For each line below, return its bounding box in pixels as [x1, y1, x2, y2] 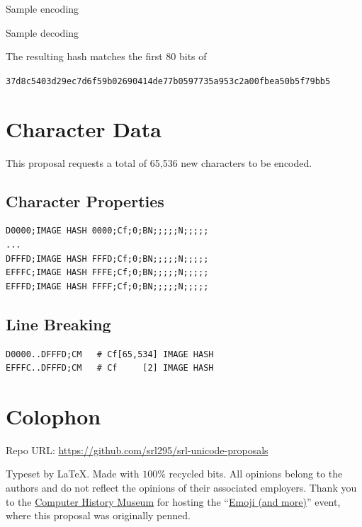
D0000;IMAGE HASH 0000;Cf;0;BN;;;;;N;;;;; [6, 226, 209, 236]
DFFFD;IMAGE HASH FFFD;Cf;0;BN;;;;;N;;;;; [6, 253, 209, 264]
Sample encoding [6, 1, 79, 16]
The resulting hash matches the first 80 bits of [6, 49, 207, 64]
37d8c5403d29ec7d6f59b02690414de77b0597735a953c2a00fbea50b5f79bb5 [6, 76, 331, 86]
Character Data [6, 114, 162, 143]
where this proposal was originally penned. [6, 508, 191, 523]
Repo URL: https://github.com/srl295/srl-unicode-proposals [6, 442, 268, 457]
